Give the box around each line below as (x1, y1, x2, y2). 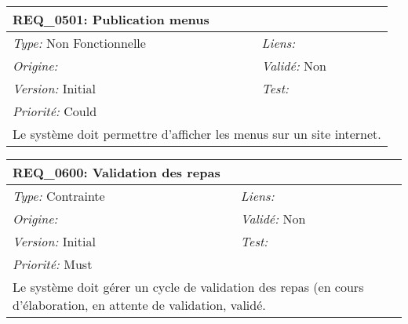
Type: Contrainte (13, 187, 105, 205)
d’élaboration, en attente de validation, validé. (13, 296, 266, 314)
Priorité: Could (13, 102, 97, 120)
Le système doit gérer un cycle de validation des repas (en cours (13, 278, 364, 296)
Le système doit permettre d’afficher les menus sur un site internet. (13, 125, 381, 143)
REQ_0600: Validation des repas (13, 163, 220, 181)
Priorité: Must (13, 255, 93, 273)
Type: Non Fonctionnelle (13, 34, 146, 52)
